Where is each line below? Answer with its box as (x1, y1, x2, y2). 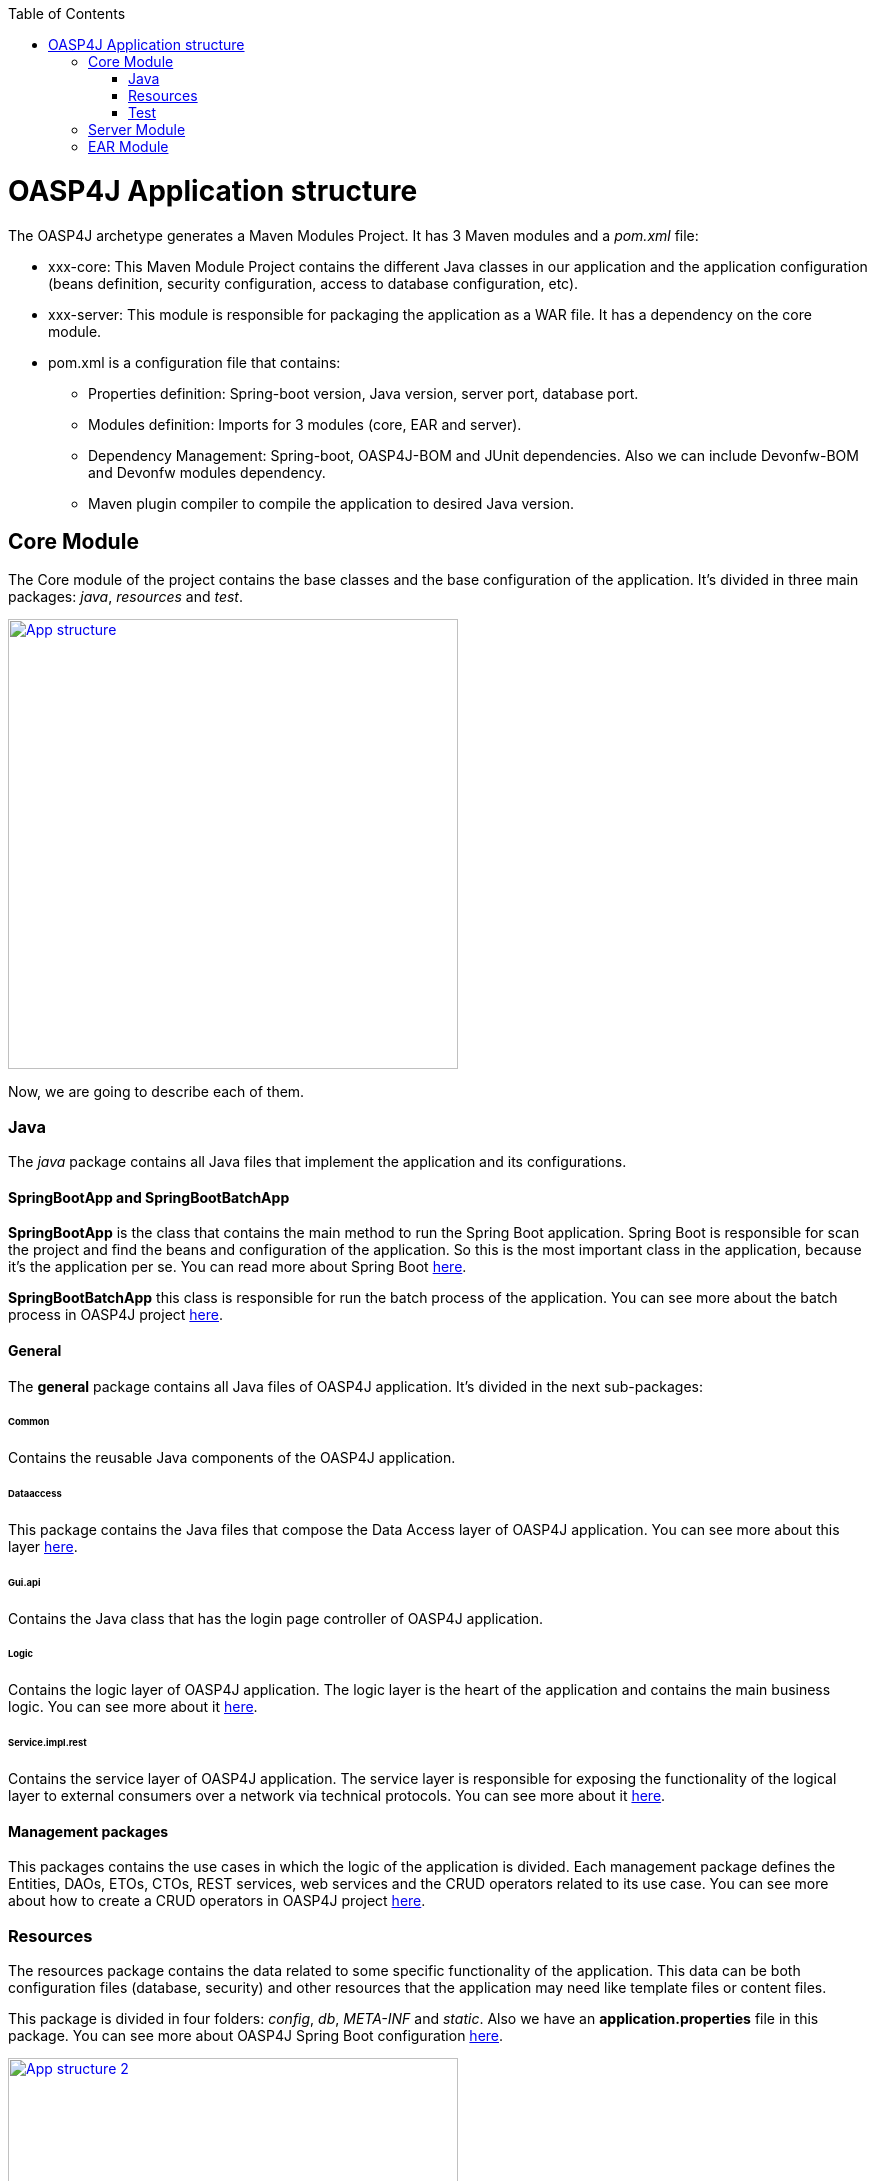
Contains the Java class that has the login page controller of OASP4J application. (8, 1609, 544, 1627)
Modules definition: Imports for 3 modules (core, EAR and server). (88, 415, 522, 433)
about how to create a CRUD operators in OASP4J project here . (8, 1892, 426, 1910)
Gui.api (8, 1576, 41, 1588)
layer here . (8, 1537, 78, 1555)
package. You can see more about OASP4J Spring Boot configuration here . (8, 2026, 504, 2044)
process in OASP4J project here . (8, 1306, 224, 1324)
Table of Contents (8, 5, 126, 22)
